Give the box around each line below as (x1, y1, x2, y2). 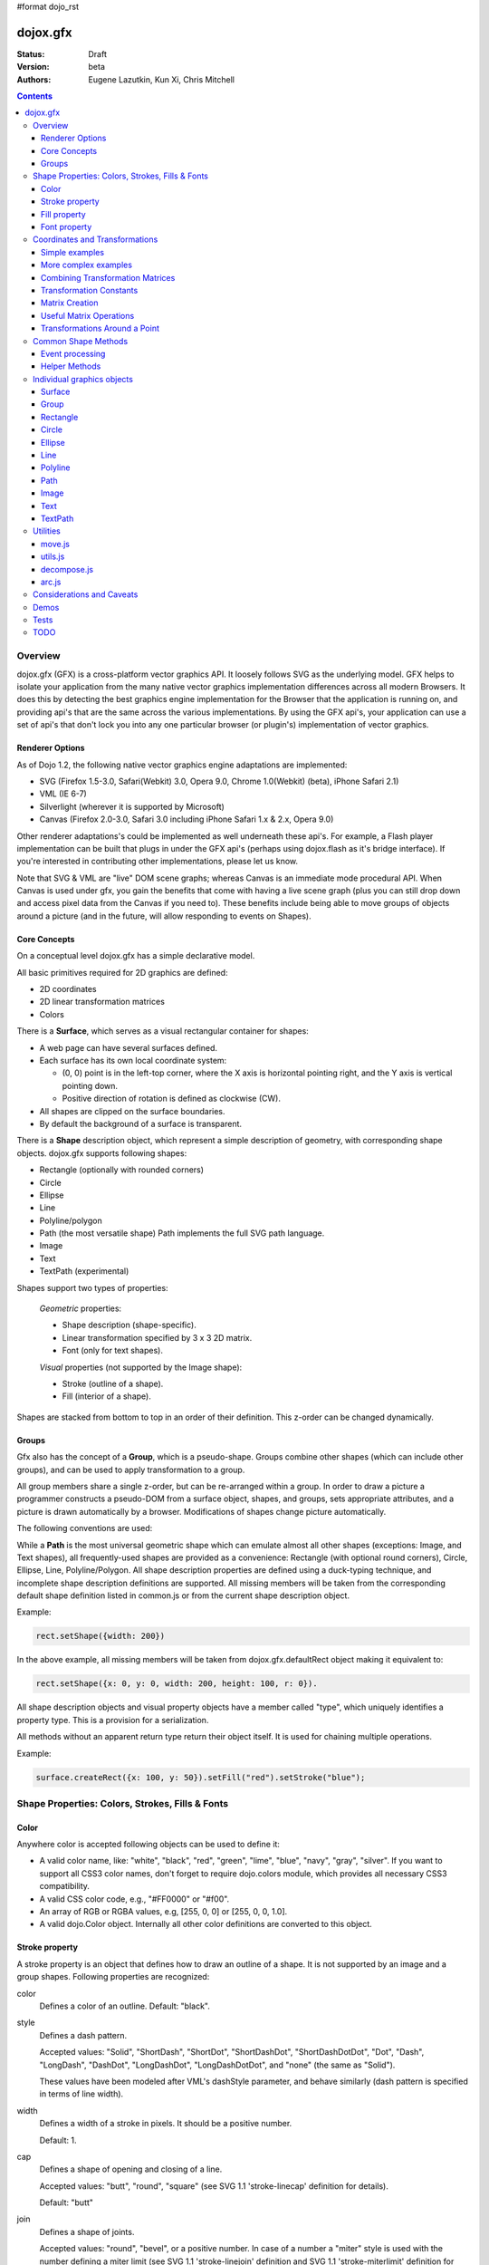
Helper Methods (41, 361, 101, 371)
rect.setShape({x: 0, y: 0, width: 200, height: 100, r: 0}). (35, 1679, 318, 1689)
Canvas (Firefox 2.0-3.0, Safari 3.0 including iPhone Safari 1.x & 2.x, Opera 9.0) (39, 814, 334, 824)
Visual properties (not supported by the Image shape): (39, 1362, 243, 1373)
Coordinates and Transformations (33, 234, 158, 245)
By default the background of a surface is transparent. (39, 1118, 243, 1129)
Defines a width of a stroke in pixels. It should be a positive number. (39, 2118, 292, 2129)
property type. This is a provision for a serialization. (16, 1714, 209, 1725)
